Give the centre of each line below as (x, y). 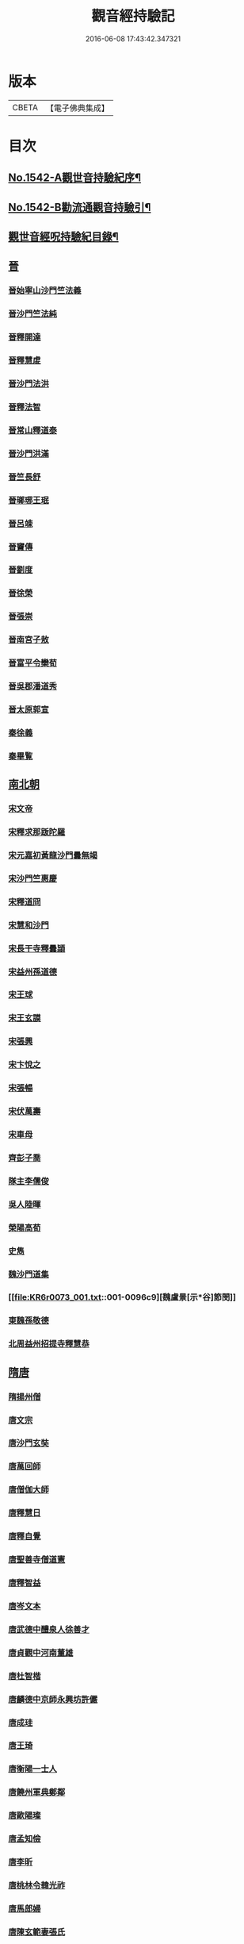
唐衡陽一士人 (33, 1769)
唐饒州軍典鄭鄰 (37, 1792)
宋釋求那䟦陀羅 (37, 832)
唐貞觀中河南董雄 (41, 1653)
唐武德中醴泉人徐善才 (49, 1629)
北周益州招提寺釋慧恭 (49, 1344)
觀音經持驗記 (133, 16)
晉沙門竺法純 (33, 314)
